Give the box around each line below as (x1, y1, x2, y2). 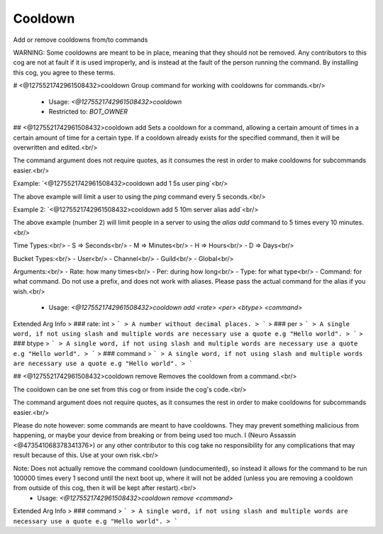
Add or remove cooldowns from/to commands (13, 35, 148, 44)
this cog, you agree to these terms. (13, 68, 116, 77)
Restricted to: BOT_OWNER (48, 107, 128, 116)
